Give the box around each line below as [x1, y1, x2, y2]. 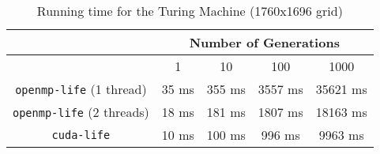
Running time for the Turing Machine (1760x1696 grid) [36, 2, 343, 20]
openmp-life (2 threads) [13, 103, 149, 121]
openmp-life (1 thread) [15, 80, 147, 98]
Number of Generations [189, 33, 340, 51]
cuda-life [51, 128, 111, 141]
